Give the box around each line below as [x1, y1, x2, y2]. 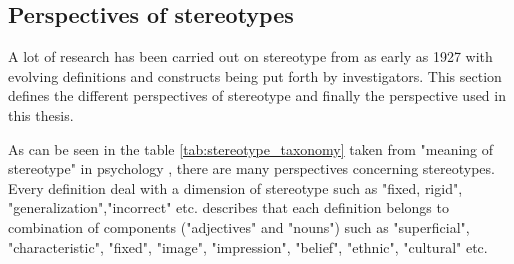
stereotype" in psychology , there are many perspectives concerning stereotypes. [8, 158, 495, 179]
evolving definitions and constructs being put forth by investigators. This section [8, 65, 502, 86]
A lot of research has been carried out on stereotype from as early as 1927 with [8, 46, 493, 67]
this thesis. [8, 104, 74, 125]
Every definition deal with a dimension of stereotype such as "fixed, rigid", [8, 177, 463, 198]
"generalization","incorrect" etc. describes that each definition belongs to [8, 197, 449, 218]
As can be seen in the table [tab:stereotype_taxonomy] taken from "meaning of [8, 138, 494, 159]
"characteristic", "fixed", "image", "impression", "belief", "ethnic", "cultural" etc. [8, 236, 488, 257]
